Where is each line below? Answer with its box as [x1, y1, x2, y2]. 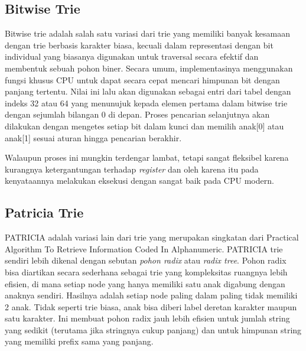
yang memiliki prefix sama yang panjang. [5, 335, 154, 347]
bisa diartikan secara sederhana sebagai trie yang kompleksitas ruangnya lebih [5, 265, 288, 278]
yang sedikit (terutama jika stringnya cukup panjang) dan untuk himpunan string [5, 323, 302, 336]
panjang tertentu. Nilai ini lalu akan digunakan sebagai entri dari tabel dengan [5, 85, 291, 97]
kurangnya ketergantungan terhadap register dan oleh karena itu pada [5, 162, 259, 175]
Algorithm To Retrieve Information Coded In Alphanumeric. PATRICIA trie [5, 242, 283, 255]
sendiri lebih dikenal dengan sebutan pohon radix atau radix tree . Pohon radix [5, 254, 287, 266]
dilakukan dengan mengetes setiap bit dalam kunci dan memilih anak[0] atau [5, 119, 284, 132]
